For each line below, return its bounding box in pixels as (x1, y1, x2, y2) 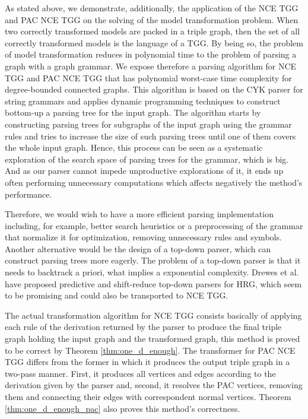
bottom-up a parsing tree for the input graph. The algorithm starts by (5, 106, 261, 119)
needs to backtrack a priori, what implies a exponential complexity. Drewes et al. (5, 266, 299, 278)
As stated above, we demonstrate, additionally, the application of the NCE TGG (5, 2, 299, 14)
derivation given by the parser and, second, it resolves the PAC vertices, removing (5, 379, 303, 391)
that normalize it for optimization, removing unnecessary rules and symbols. (5, 231, 282, 243)
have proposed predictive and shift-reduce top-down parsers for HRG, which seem (5, 277, 302, 290)
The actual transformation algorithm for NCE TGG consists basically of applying (5, 309, 302, 321)
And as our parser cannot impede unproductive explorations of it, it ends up (5, 164, 284, 177)
